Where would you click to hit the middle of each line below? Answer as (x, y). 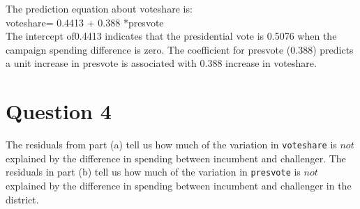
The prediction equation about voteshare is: (99, 8)
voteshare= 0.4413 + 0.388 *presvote (85, 22)
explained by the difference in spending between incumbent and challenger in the (179, 185)
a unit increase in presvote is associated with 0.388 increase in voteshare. (161, 63)
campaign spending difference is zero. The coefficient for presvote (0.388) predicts (180, 49)
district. (22, 199)
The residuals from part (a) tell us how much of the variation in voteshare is (171, 145)
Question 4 (59, 111)
